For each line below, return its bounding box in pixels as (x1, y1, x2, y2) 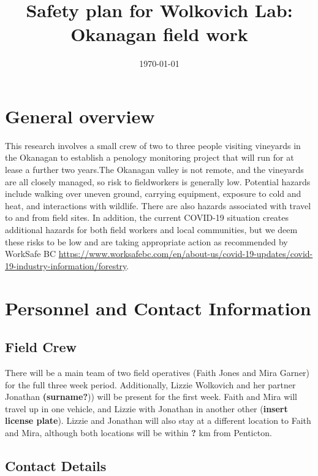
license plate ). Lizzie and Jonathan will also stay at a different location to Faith (5, 414, 311, 427)
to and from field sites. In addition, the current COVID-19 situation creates (5, 211, 289, 224)
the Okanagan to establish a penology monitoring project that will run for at (5, 151, 294, 164)
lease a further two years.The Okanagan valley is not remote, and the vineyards (5, 163, 304, 176)
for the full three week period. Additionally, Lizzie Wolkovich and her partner (5, 378, 296, 391)
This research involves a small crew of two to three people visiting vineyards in (5, 139, 301, 152)
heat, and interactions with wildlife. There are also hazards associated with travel (5, 199, 311, 212)
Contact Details (5, 456, 107, 475)
